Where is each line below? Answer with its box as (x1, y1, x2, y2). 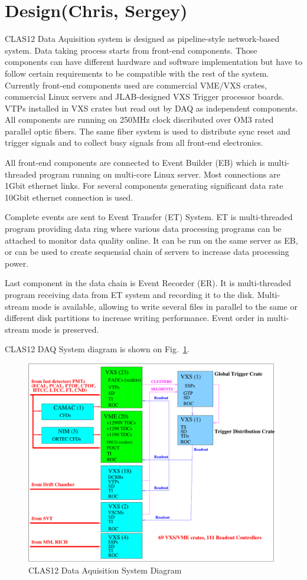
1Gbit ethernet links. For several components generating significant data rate (5, 179, 283, 192)
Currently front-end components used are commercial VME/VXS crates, (5, 78, 267, 91)
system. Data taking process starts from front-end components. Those (5, 44, 257, 56)
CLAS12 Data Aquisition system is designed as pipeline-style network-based (5, 32, 280, 45)
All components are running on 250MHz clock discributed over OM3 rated (5, 113, 274, 126)
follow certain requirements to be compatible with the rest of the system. (5, 67, 269, 79)
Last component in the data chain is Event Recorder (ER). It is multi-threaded (5, 277, 292, 289)
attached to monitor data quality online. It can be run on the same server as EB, (5, 234, 298, 246)
